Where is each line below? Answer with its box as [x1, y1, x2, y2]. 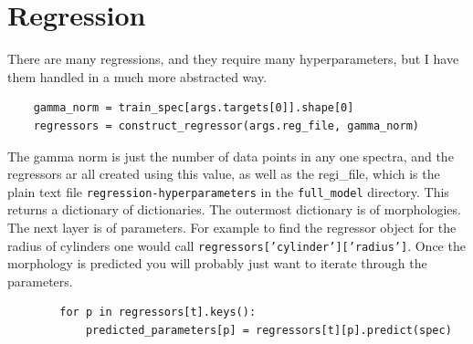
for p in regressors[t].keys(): [59, 306, 257, 319]
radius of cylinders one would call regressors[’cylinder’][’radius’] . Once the [7, 235, 466, 255]
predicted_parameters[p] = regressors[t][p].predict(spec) [85, 323, 452, 337]
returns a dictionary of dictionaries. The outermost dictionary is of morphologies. [7, 200, 461, 219]
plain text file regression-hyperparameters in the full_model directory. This [7, 182, 449, 201]
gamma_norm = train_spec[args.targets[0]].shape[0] [33, 101, 354, 115]
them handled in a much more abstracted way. [7, 67, 268, 86]
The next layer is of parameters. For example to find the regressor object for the [7, 217, 457, 236]
